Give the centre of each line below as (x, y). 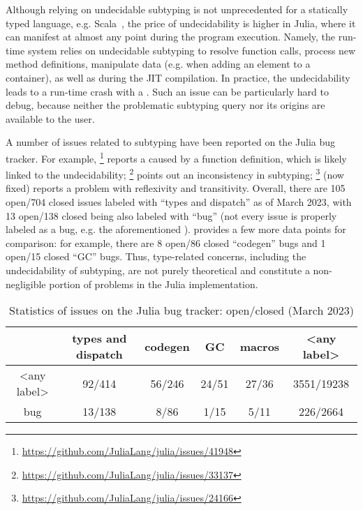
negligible (26, 284)
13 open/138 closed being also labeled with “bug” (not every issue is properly (171, 215)
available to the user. (50, 118)
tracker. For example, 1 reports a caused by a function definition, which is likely (176, 157)
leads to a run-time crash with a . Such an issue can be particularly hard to (167, 91)
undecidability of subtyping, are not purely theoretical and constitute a (158, 270)
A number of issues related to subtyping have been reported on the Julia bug (171, 142)
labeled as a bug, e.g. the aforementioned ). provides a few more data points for (176, 229)
